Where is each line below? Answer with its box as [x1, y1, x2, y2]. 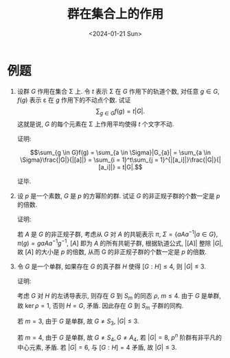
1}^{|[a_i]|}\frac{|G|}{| [160, 156, 221, 164]
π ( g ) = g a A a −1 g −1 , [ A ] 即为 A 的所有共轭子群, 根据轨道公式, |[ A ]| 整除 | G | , [16, 238, 223, 247]
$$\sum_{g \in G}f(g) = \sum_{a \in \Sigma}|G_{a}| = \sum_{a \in [30, 149, 211, 157]
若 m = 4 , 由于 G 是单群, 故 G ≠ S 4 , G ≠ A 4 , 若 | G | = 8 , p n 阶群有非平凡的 [16, 332, 222, 343]
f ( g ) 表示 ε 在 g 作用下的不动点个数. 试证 [16, 96, 131, 104]
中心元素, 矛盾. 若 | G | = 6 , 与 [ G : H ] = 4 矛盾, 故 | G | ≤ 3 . [16, 343, 177, 351]
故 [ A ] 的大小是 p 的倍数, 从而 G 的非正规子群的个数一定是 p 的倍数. [16, 247, 207, 255]
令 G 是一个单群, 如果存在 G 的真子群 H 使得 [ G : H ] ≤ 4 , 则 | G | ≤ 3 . [16, 262, 206, 271]
